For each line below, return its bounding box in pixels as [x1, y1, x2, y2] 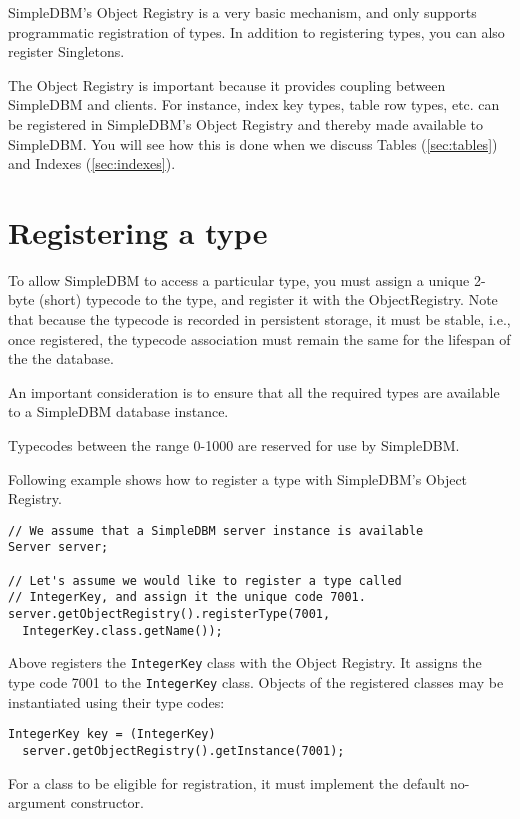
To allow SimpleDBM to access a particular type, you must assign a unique [8, 269, 470, 290]
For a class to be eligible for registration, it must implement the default [8, 772, 446, 793]
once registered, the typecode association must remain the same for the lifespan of [8, 328, 511, 349]
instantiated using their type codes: [8, 691, 225, 712]
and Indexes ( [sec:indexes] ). [8, 153, 176, 174]
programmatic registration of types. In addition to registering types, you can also [8, 21, 505, 42]
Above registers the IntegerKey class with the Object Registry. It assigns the [8, 652, 482, 673]
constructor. [70, 792, 144, 813]
